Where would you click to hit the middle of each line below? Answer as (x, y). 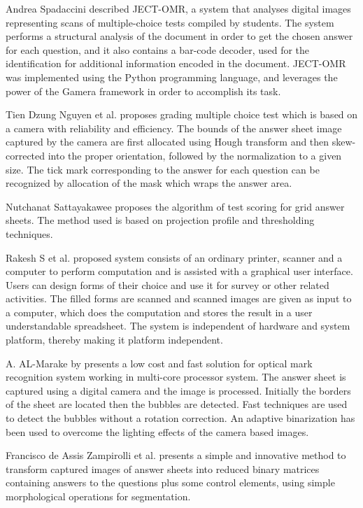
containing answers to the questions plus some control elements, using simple (170, 482)
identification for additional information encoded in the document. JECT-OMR (176, 63)
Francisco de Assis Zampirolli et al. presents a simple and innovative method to (176, 455)
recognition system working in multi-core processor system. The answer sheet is (176, 377)
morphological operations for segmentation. (98, 496)
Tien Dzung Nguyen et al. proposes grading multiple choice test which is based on (182, 114)
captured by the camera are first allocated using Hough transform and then (168, 142)
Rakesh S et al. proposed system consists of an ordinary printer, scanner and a (174, 257)
